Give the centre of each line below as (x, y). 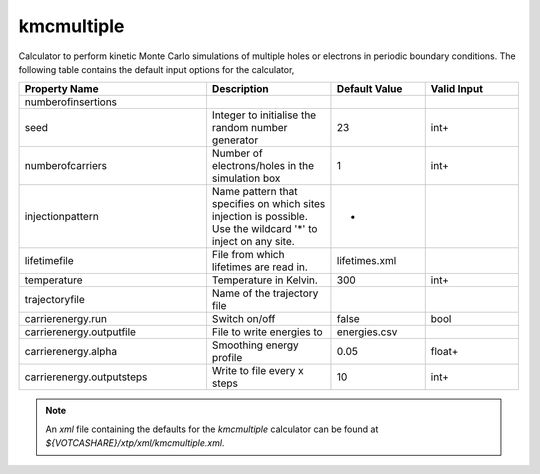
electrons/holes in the (263, 166)
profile (227, 358)
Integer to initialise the (264, 115)
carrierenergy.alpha (71, 352)
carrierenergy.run (65, 319)
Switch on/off (243, 319)
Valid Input (457, 89)
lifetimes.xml (366, 261)
